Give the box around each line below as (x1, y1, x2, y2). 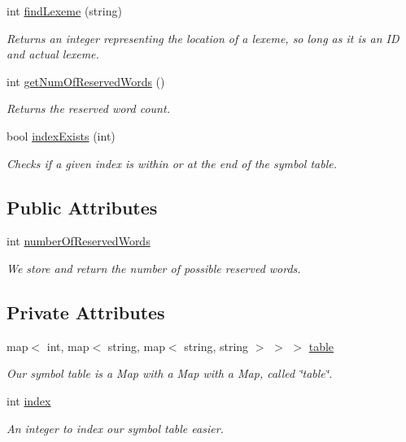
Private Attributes (7, 299, 165, 324)
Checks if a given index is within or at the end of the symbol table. (7, 154, 338, 171)
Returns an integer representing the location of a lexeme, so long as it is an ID (7, 29, 399, 46)
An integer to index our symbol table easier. (7, 419, 224, 436)
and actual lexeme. (7, 45, 99, 63)
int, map (46, 337, 89, 354)
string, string (184, 337, 249, 354)
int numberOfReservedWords (7, 232, 151, 249)
